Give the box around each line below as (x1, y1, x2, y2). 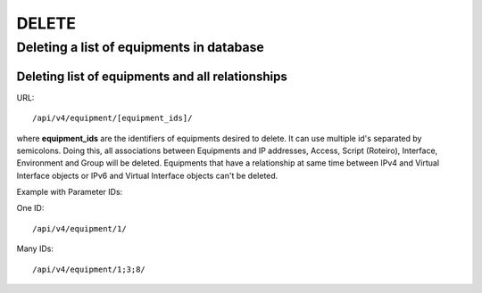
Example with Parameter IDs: (16, 187, 123, 198)
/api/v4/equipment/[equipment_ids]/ (32, 113, 193, 124)
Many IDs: (16, 243, 54, 254)
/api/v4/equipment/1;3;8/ (32, 264, 146, 274)
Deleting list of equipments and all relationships (16, 69, 287, 84)
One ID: (16, 203, 45, 214)
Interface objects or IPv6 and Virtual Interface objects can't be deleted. (16, 170, 278, 181)
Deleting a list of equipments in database (16, 39, 265, 55)
